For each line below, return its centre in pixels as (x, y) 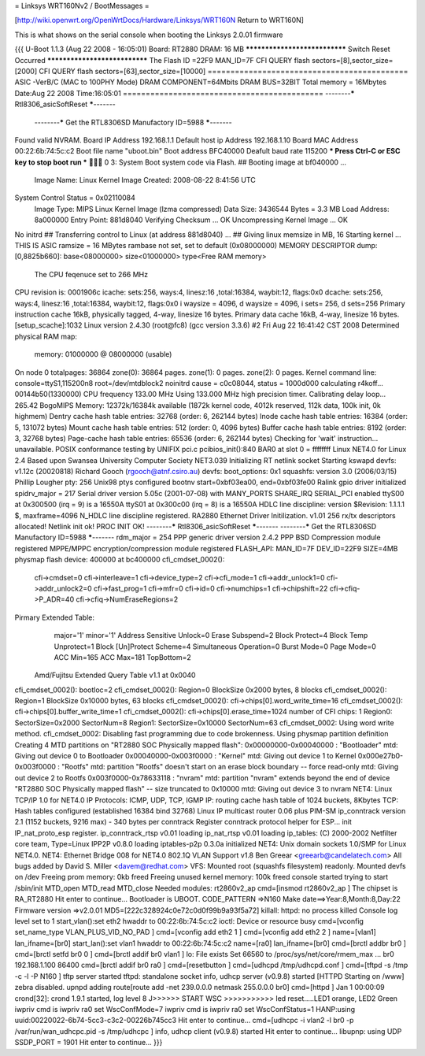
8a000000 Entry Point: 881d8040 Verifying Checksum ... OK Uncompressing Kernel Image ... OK (191, 220)
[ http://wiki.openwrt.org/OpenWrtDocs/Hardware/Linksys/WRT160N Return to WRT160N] (159, 20)
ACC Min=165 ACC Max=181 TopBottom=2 (123, 657)
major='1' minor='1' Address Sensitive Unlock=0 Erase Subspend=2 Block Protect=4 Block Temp (211, 635)
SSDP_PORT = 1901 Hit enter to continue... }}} (89, 1043)
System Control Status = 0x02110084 (75, 198)
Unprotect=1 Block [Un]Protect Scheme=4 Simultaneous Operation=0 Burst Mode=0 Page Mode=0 (215, 647)
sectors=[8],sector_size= (353, 60)
